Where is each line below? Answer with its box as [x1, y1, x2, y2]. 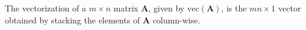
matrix [113, 2, 139, 14]
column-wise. [152, 13, 201, 26]
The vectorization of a [5, 2, 86, 14]
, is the [221, 2, 247, 14]
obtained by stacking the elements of [5, 13, 140, 26]
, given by [148, 2, 185, 14]
